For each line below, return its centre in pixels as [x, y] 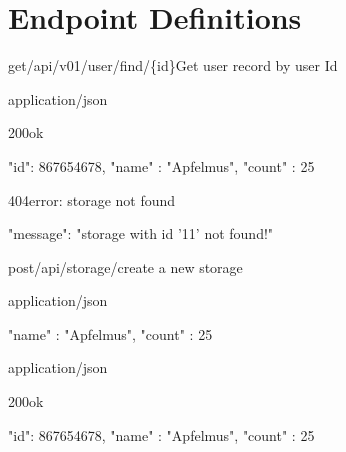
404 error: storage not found [92, 199]
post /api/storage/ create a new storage [125, 266]
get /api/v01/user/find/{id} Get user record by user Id [173, 65]
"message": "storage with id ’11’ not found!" [141, 233]
